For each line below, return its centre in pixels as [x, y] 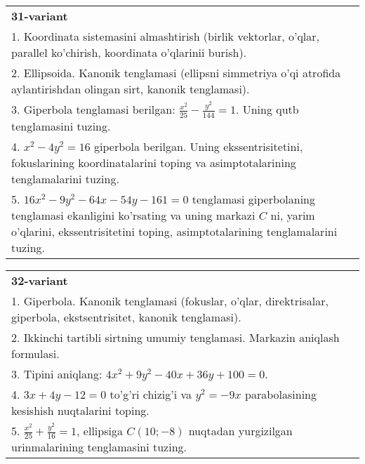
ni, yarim [293, 215]
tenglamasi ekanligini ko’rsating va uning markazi [133, 215]
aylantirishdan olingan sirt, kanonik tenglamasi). [131, 89]
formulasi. [35, 353]
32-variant [40, 280]
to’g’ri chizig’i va [151, 394]
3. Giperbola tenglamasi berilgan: [93, 109]
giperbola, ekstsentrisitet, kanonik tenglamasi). [126, 317]
